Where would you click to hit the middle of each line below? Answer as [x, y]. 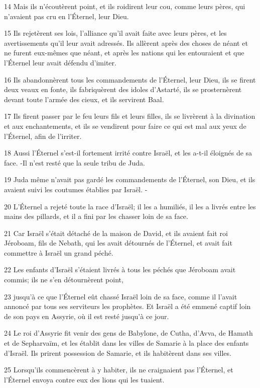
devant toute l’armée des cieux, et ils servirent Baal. [84, 99]
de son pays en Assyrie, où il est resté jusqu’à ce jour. [87, 316]
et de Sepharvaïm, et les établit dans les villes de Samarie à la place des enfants [126, 343]
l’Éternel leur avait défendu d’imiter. [60, 62]
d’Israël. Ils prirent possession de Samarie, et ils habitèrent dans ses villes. [118, 353]
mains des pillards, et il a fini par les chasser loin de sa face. [96, 216]
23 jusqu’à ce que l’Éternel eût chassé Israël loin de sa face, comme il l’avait [121, 296]
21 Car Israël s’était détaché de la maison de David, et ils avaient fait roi [116, 233]
